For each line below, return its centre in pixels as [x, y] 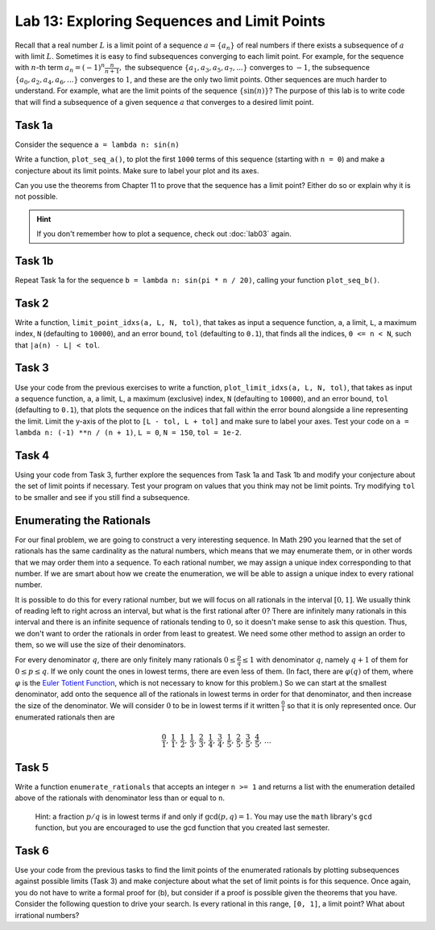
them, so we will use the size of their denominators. [100, 644]
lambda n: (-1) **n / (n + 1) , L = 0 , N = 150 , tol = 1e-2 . [128, 432]
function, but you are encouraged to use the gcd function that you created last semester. [182, 828]
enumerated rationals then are [65, 717]
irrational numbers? [47, 915]
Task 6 [32, 851]
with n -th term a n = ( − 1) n [60, 68]
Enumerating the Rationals [83, 520]
